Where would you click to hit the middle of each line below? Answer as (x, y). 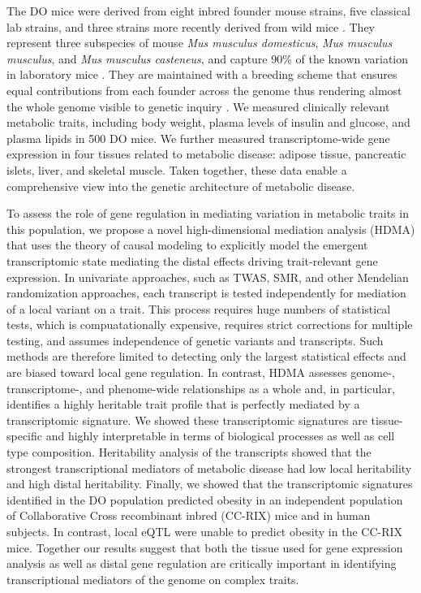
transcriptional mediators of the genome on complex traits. (153, 579)
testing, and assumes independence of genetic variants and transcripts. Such (195, 340)
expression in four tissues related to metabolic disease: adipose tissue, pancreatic (206, 154)
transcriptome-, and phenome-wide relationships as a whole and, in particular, (201, 388)
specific (25, 436)
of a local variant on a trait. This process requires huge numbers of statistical (199, 308)
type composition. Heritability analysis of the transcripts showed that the (189, 452)
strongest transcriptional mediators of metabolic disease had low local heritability (209, 467)
